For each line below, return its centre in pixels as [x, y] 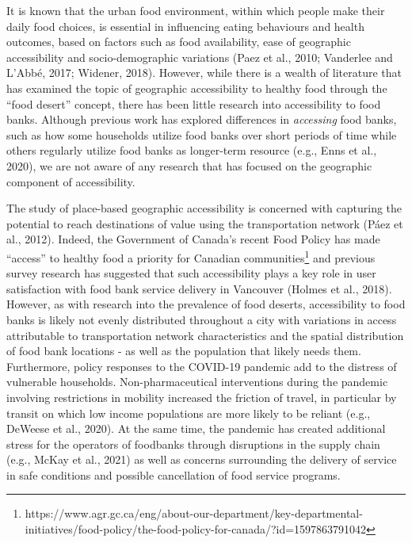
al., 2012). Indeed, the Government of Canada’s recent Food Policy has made [193, 239]
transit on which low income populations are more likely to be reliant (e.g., [189, 413]
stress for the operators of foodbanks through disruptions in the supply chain [193, 444]
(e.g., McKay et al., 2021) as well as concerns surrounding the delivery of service [202, 459]
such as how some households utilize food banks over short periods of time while [202, 134]
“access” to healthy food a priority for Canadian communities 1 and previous [191, 256]
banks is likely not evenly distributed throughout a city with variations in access [202, 319]
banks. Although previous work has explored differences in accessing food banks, [202, 119]
